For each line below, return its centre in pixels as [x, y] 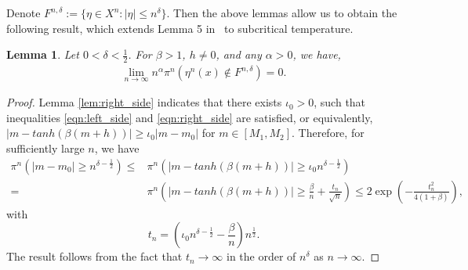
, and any [239, 54]
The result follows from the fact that [94, 256]
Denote [24, 13]
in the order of [261, 256]
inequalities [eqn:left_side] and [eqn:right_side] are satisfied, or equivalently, [190, 117]
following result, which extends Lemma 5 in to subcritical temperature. [180, 28]
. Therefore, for [328, 133]
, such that [340, 102]
